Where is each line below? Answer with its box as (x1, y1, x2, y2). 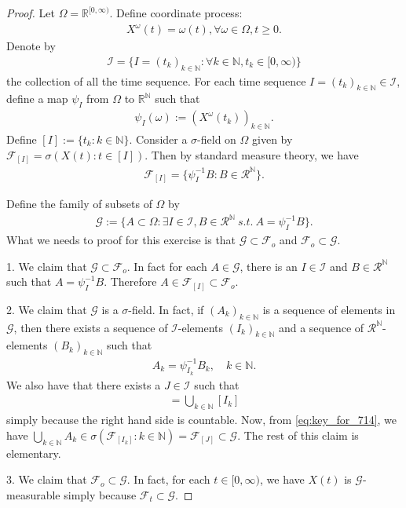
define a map (6, 90, 68, 107)
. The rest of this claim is (237, 426, 359, 443)
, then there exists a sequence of (13, 319, 168, 335)
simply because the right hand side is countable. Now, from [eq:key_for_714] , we (6, 411, 397, 428)
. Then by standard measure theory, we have (144, 146, 359, 163)
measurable (6, 486, 60, 503)
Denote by (6, 38, 56, 54)
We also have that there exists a (6, 376, 161, 393)
